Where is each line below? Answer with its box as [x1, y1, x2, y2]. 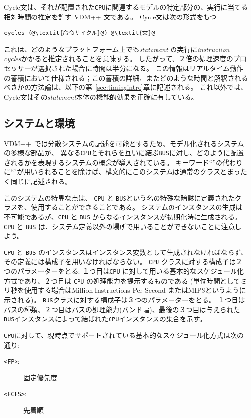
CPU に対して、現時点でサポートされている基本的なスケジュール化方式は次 [4, 330, 237, 340]
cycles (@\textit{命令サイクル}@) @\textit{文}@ [4, 30, 155, 37]
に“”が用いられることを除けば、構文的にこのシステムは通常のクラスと [4, 167, 227, 177]
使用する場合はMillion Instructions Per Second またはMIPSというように [24, 285, 246, 295]
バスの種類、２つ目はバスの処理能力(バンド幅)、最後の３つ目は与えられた [4, 304, 240, 314]
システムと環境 [4, 115, 75, 130]
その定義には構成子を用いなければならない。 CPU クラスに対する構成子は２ [4, 256, 243, 267]
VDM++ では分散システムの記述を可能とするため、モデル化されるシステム [4, 138, 244, 148]
